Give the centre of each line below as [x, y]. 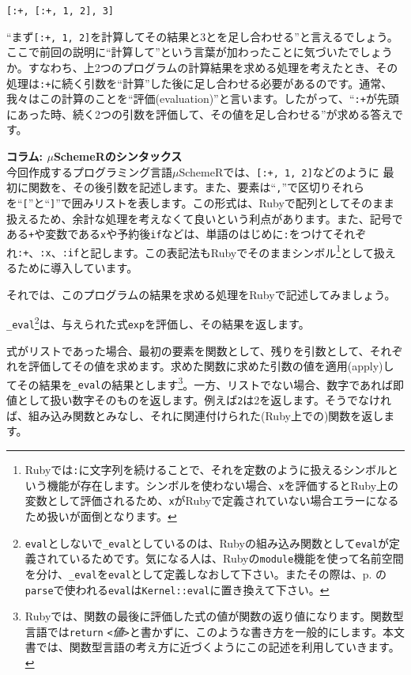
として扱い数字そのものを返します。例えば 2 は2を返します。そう [182, 400]
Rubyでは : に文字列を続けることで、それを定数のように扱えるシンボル [206, 469]
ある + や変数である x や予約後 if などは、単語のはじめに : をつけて [170, 234]
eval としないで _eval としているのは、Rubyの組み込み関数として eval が [207, 542]
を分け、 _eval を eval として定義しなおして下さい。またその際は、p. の [206, 573]
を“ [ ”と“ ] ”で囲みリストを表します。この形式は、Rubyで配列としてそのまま [201, 202]
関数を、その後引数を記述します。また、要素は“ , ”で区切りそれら [196, 187]
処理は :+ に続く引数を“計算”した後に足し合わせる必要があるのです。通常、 [200, 83]
